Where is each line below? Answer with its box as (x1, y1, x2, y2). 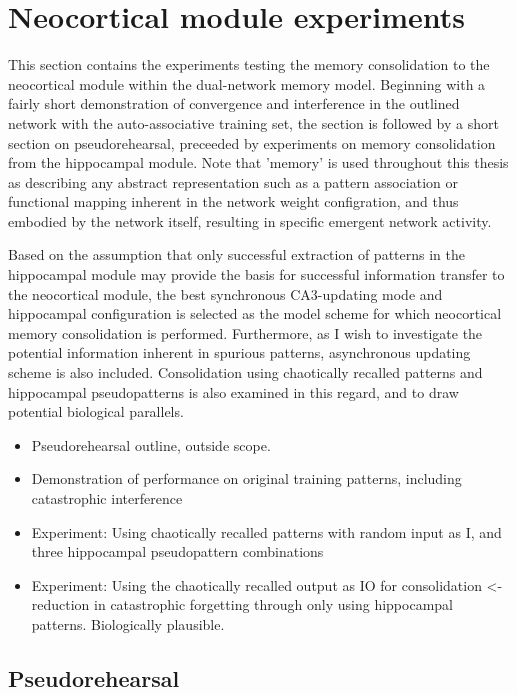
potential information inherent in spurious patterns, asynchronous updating (8, 342, 471, 363)
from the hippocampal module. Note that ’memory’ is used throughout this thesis (8, 152, 509, 173)
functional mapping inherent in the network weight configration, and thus (8, 191, 459, 212)
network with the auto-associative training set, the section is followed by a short (8, 112, 499, 133)
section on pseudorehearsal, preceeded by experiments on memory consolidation (8, 132, 496, 153)
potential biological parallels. (8, 401, 184, 422)
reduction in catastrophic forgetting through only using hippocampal (31, 594, 453, 615)
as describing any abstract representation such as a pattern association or (8, 171, 459, 192)
